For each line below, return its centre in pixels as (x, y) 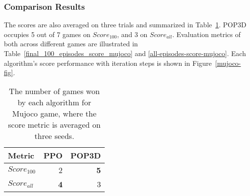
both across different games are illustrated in (71, 44)
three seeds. (54, 136)
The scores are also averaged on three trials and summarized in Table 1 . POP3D (125, 25)
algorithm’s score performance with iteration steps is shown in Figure (108, 63)
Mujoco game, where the (55, 113)
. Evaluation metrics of (206, 34)
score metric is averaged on (54, 124)
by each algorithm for (54, 102)
